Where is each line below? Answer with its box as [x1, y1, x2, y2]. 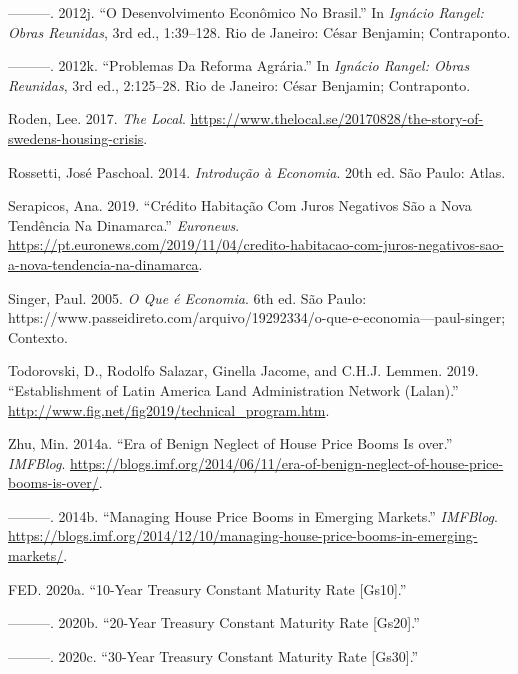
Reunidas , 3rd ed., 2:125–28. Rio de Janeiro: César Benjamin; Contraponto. [8, 74, 471, 95]
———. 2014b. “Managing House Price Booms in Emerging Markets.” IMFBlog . [8, 505, 498, 526]
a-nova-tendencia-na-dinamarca [8, 253, 199, 274]
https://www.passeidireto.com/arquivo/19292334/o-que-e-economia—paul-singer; [8, 307, 506, 328]
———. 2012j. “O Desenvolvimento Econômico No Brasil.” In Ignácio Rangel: [8, 2, 484, 22]
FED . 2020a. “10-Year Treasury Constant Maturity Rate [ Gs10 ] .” [8, 578, 407, 599]
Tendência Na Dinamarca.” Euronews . [8, 214, 240, 235]
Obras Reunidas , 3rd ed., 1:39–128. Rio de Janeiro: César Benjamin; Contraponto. [8, 21, 511, 42]
